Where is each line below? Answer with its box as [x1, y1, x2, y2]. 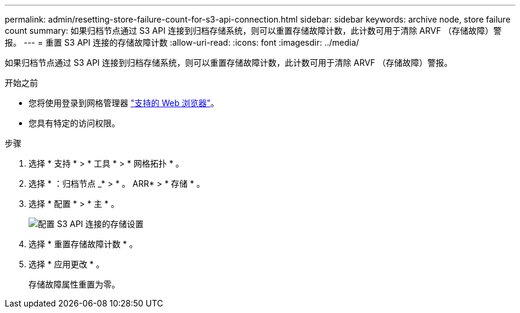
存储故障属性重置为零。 [28, 279, 120, 289]
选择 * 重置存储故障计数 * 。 [28, 239, 138, 249]
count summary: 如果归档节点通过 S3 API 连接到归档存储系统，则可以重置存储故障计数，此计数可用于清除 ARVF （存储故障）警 [5, 25, 502, 36]
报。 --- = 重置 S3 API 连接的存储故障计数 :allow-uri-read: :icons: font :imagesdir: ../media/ [5, 37, 359, 47]
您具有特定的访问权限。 [28, 118, 120, 128]
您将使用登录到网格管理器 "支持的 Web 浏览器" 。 [28, 98, 219, 108]
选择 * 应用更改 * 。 [28, 259, 104, 269]
